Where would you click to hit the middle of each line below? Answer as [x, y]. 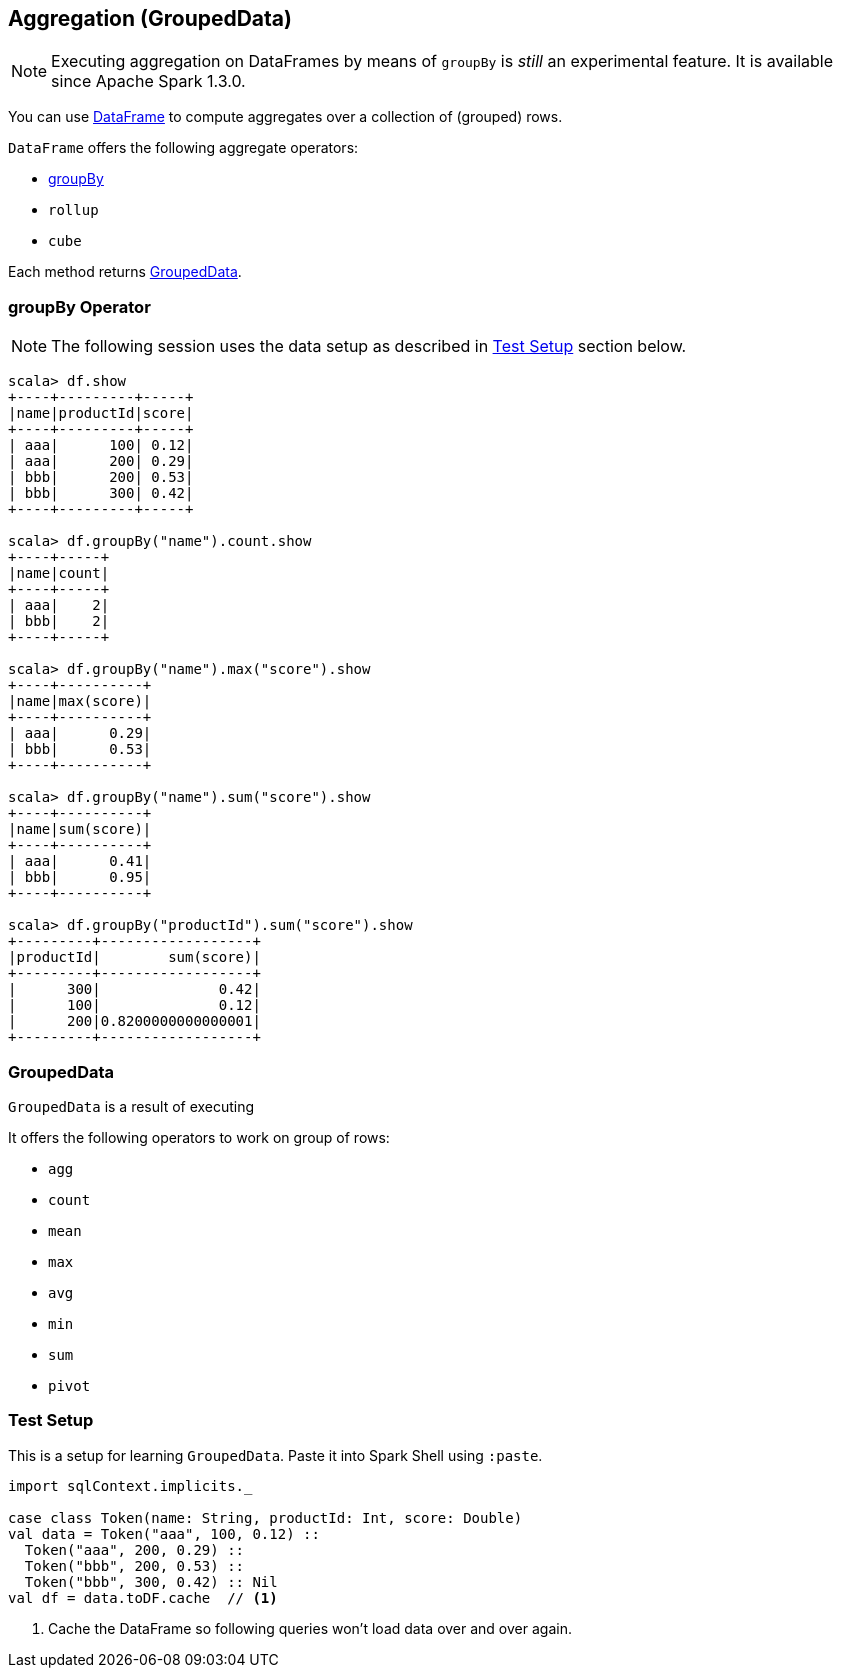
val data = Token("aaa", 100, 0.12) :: [164, 1533]
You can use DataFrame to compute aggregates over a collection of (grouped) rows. [285, 117]
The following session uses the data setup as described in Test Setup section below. [369, 346]
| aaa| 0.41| [80, 861]
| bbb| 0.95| [80, 877]
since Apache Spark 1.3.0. [148, 81]
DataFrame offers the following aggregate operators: [183, 148]
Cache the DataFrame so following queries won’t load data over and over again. [310, 1628]
